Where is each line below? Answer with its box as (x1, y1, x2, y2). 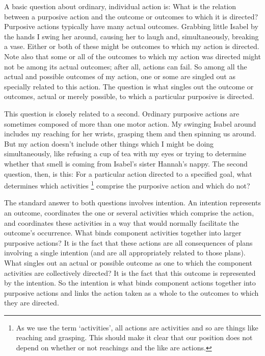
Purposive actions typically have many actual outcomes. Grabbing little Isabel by (4, 21, 258, 32)
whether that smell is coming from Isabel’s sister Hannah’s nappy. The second (4, 158, 248, 169)
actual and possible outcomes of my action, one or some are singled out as (4, 71, 235, 82)
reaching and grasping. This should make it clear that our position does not (16, 332, 253, 343)
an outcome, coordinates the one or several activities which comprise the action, (4, 207, 254, 218)
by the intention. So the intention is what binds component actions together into (4, 277, 256, 288)
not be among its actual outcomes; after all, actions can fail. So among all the (4, 61, 247, 72)
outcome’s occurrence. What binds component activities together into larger (4, 227, 242, 238)
